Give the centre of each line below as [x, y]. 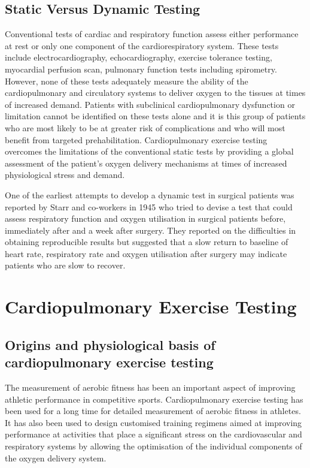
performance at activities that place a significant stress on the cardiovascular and [154, 434]
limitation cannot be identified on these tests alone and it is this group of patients [155, 116]
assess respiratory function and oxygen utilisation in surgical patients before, [145, 218]
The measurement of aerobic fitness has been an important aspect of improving [150, 387]
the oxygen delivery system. [56, 458]
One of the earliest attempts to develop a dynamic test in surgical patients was [150, 194]
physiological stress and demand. [65, 175]
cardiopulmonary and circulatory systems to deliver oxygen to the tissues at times [155, 93]
